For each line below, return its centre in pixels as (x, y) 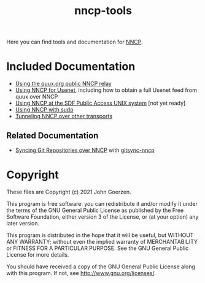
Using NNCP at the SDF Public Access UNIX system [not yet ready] (100, 103)
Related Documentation (52, 135)
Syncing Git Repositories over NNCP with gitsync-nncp (85, 150)
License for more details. (38, 254)
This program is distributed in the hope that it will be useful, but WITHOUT (100, 235)
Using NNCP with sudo (44, 110)
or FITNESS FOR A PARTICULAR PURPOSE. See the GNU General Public (98, 248)
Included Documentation (71, 66)
